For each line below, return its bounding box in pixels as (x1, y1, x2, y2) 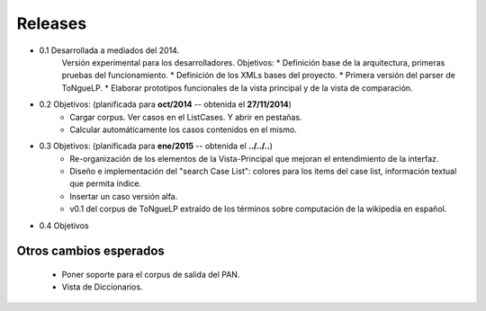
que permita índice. (69, 178, 142, 189)
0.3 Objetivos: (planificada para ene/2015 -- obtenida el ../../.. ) (39, 140, 274, 152)
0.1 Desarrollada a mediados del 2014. (39, 45, 180, 56)
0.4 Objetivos (39, 220, 89, 231)
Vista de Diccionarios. (61, 281, 143, 292)
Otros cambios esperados (16, 244, 166, 259)
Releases (16, 13, 87, 33)
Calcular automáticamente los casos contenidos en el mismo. (69, 124, 297, 135)
